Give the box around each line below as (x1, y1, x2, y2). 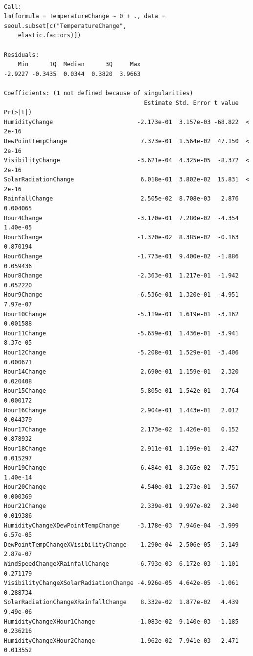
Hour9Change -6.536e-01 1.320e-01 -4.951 (4, 291, 239, 299)
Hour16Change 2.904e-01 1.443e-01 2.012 (4, 406, 239, 414)
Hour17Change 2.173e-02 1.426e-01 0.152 (4, 426, 239, 433)
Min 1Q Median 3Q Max (18, 61, 141, 68)
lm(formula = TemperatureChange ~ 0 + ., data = (4, 13, 165, 20)
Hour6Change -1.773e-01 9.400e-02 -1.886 (4, 253, 239, 260)
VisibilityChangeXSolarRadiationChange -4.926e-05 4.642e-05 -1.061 (4, 580, 239, 587)
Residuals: (4, 51, 39, 58)
